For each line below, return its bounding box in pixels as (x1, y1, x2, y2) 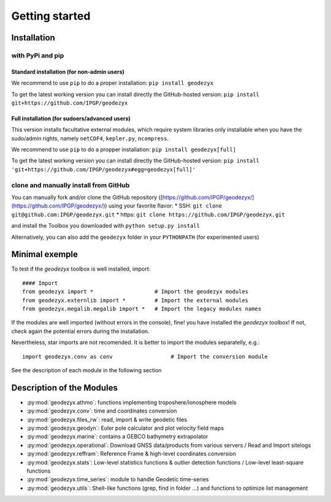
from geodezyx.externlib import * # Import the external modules (22, 297, 249, 304)
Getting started (11, 9, 91, 23)
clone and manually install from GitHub (11, 181, 130, 189)
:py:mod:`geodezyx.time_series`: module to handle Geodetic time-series (26, 476, 209, 483)
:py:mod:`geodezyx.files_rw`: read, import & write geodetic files (26, 416, 188, 423)
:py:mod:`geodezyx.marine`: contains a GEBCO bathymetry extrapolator (26, 433, 208, 440)
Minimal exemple (11, 249, 78, 260)
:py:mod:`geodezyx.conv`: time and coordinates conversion (26, 407, 177, 414)
